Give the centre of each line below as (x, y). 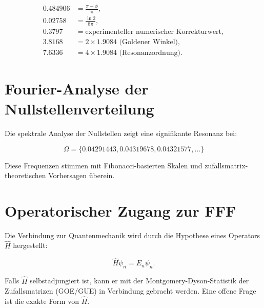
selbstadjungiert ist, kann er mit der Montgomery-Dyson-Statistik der (139, 281)
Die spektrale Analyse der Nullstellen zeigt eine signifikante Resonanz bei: (121, 133)
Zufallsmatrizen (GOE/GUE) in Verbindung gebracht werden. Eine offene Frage (130, 291)
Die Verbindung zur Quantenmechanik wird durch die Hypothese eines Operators (133, 235)
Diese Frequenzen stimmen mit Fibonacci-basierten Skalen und (104, 165)
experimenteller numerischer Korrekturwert (154, 32)
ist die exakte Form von (42, 301)
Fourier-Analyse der (77, 88)
